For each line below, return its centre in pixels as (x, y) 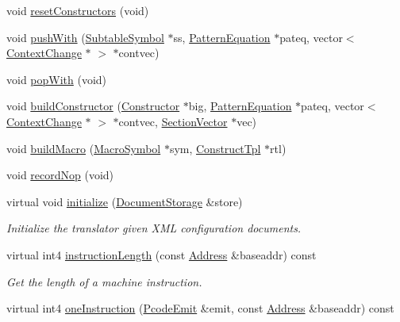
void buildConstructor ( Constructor (93, 106)
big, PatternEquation (240, 106)
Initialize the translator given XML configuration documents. (154, 228)
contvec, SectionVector (173, 121)
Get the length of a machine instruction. (104, 281)
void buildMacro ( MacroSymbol (84, 148)
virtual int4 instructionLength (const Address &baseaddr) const (162, 254)
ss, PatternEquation (222, 37)
